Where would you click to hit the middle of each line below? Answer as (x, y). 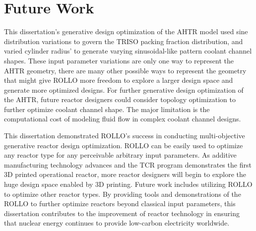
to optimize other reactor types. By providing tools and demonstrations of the (123, 194)
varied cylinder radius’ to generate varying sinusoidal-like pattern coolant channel (128, 51)
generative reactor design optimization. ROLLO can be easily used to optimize (124, 145)
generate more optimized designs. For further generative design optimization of (124, 89)
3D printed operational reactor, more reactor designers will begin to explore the (125, 174)
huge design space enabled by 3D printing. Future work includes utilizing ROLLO (128, 184)
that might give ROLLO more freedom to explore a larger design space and (119, 80)
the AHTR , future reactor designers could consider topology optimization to (120, 99)
